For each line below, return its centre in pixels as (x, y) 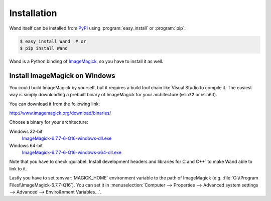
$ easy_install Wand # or (53, 41)
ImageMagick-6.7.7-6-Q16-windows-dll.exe (67, 138)
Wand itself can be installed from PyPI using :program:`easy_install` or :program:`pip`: (97, 28)
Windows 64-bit (26, 145)
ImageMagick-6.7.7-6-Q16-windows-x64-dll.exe (72, 152)
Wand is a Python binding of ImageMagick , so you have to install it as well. (86, 61)
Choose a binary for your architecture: (49, 122)
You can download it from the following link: (55, 104)
